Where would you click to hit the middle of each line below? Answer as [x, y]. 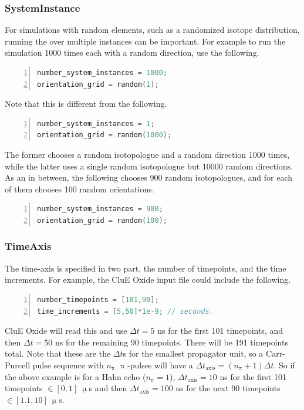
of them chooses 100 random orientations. [80, 189]
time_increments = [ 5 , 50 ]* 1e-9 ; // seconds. [125, 311]
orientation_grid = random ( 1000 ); [104, 135]
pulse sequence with [68, 365]
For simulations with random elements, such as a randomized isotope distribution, [152, 30]
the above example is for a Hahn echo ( [75, 376]
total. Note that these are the [58, 353]
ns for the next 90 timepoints [228, 388]
